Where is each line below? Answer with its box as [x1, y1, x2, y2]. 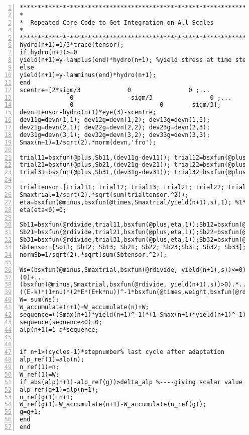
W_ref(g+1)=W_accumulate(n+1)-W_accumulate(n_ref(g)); [20, 401, 207, 408]
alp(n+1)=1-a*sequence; [20, 326, 99, 333]
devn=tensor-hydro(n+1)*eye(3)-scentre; [20, 109, 157, 116]
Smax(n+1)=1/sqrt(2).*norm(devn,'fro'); [20, 138, 157, 146]
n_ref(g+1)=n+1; [20, 393, 74, 401]
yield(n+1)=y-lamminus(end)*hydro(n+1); [20, 71, 157, 79]
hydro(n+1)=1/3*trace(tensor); [20, 41, 124, 49]
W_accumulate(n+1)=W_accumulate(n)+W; [20, 304, 149, 311]
